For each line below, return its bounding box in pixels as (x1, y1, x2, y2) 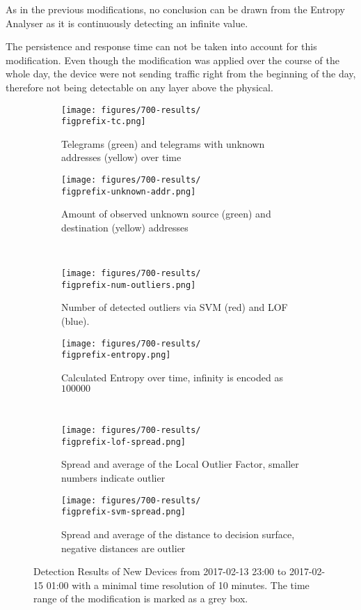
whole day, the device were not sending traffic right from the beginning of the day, (6, 66, 356, 81)
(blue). (61, 314, 90, 328)
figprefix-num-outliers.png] (61, 280, 196, 290)
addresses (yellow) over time (61, 150, 182, 165)
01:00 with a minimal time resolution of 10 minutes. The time (46, 577, 310, 592)
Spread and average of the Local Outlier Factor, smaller (61, 457, 299, 471)
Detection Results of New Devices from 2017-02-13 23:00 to (33, 564, 287, 579)
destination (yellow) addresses (61, 220, 188, 234)
